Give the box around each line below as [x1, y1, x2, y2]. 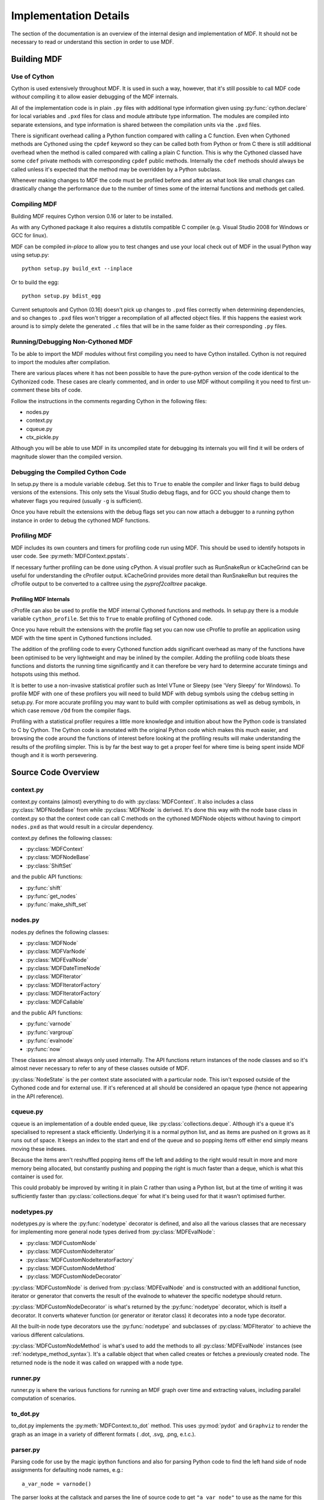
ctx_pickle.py [26, 434, 59, 441]
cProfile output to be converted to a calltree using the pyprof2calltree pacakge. [11, 580, 207, 587]
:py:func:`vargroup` [26, 1028, 74, 1036]
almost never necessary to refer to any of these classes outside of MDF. [11, 1065, 190, 1072]
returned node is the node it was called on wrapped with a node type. [11, 1359, 184, 1366]
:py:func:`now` [26, 1045, 62, 1052]
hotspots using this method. [11, 671, 80, 678]
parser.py [11, 1445, 40, 1454]
